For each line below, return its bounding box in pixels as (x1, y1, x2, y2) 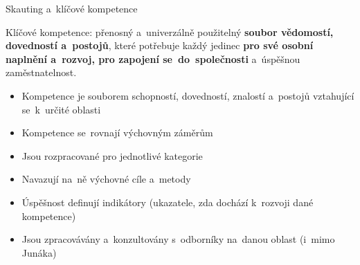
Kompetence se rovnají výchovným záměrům (21, 125, 213, 140)
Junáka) (21, 245, 57, 259)
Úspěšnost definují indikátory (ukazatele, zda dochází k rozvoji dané (21, 194, 314, 209)
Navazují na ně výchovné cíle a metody (21, 172, 191, 186)
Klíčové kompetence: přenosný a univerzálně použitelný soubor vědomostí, (6, 24, 334, 39)
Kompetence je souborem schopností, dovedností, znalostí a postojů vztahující (21, 88, 354, 102)
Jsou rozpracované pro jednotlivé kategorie (21, 148, 203, 163)
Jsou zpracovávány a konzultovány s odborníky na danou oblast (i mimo (21, 232, 335, 246)
